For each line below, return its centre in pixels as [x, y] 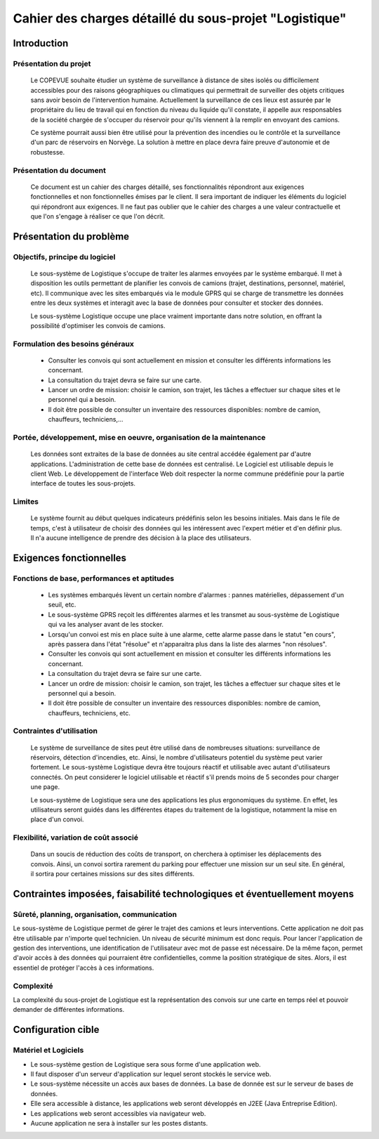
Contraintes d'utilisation [55, 731]
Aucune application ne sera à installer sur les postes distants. [119, 1123]
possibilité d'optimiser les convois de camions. [98, 325]
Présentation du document [60, 170]
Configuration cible [56, 1030]
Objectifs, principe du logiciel [64, 256]
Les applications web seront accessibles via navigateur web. [118, 1113]
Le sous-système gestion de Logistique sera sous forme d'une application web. [146, 1064]
